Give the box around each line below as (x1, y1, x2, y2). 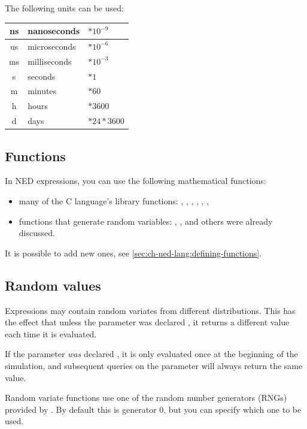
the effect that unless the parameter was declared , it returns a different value (5, 316, 290, 328)
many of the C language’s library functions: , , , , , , (19, 195, 209, 207)
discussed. (19, 226, 55, 239)
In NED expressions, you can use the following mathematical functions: (5, 174, 266, 187)
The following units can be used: (5, 2, 124, 14)
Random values (5, 276, 101, 294)
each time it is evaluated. (5, 327, 97, 340)
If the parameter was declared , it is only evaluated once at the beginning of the (5, 348, 298, 360)
